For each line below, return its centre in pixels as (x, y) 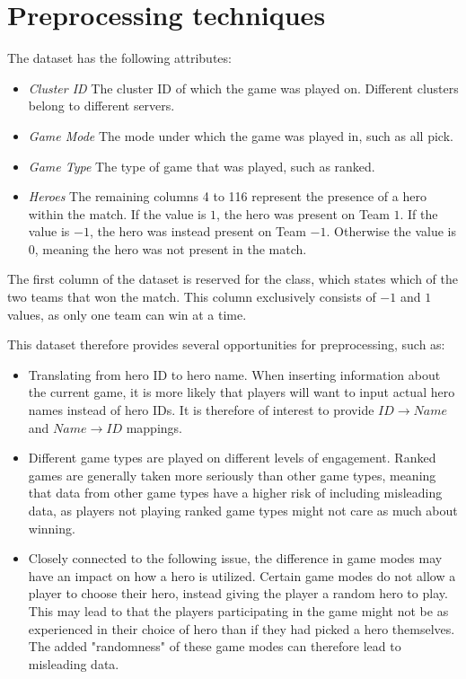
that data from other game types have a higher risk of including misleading (235, 493)
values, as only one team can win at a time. (127, 314)
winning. (52, 528)
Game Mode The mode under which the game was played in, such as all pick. (241, 135)
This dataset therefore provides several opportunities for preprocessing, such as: (226, 344)
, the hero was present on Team (303, 213)
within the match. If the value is (117, 213)
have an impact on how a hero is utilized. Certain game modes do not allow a (242, 575)
